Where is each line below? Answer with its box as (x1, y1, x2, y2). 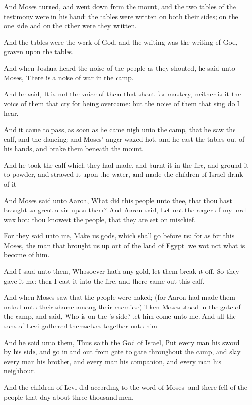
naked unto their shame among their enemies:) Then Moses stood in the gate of (4, 301, 241, 311)
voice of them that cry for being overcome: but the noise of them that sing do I (4, 98, 240, 108)
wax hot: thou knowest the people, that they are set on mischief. (4, 214, 196, 224)
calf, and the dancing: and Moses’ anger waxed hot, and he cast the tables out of (4, 134, 245, 144)
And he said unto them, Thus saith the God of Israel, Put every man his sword (4, 337, 240, 347)
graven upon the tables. (4, 46, 74, 57)
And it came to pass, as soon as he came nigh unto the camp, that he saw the (4, 124, 236, 134)
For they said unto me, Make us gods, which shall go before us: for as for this (4, 231, 235, 241)
